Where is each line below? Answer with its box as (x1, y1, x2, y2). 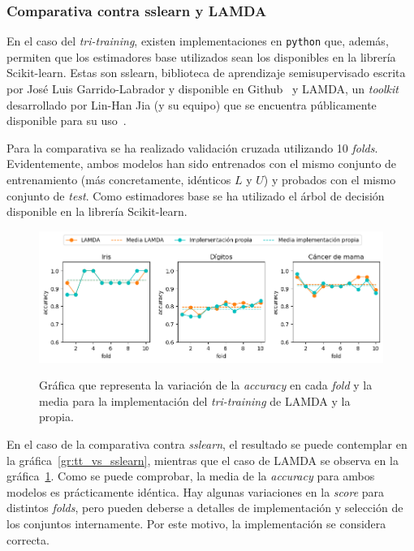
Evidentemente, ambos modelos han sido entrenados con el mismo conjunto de (6, 155, 397, 172)
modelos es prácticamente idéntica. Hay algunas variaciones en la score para (6, 483, 385, 500)
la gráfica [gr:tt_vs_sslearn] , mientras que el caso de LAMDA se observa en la (6, 451, 399, 468)
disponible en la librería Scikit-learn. (6, 203, 188, 220)
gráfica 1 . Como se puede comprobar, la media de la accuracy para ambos (6, 467, 375, 484)
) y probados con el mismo (263, 171, 396, 188)
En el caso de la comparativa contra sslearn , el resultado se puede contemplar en (6, 436, 408, 452)
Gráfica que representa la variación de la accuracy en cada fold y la (39, 377, 373, 394)
